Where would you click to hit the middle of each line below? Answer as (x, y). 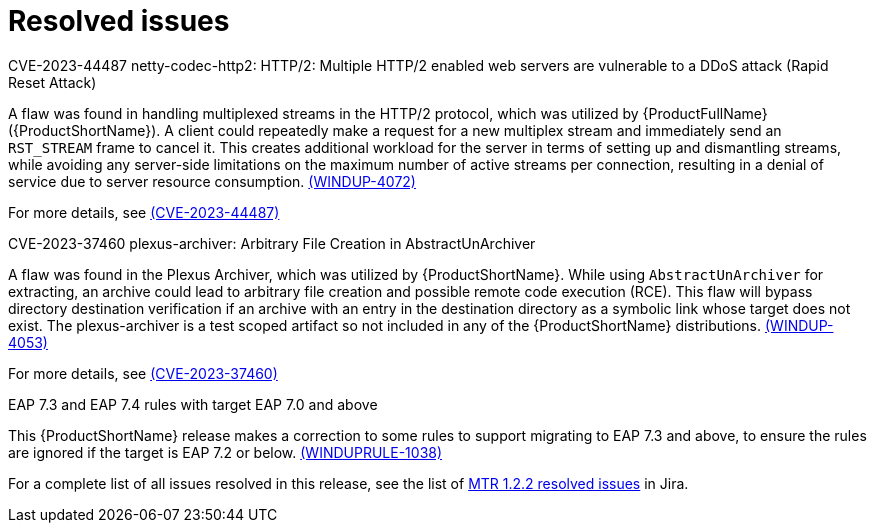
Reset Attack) (52, 82)
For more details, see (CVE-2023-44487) (144, 212)
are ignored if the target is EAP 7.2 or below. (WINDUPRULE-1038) (225, 452)
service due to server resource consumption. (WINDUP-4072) (212, 181)
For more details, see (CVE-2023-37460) (143, 373)
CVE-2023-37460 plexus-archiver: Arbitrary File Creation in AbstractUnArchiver (272, 243)
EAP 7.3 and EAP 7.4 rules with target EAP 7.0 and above (193, 404)
